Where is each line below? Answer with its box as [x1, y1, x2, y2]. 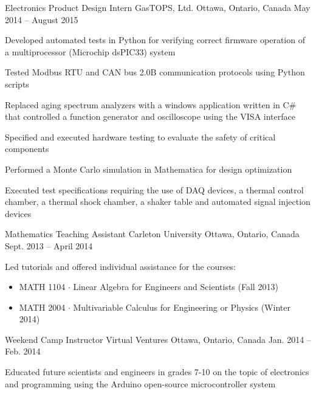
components [5, 142, 49, 155]
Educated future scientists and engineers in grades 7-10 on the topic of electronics [5, 365, 309, 378]
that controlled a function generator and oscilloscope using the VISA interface [5, 110, 295, 123]
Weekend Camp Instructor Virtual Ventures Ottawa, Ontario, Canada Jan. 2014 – [5, 333, 311, 345]
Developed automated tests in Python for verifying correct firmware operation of [5, 33, 305, 46]
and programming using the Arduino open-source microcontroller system [5, 377, 276, 390]
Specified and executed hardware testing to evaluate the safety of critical [5, 130, 276, 143]
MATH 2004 [19, 300, 66, 313]
